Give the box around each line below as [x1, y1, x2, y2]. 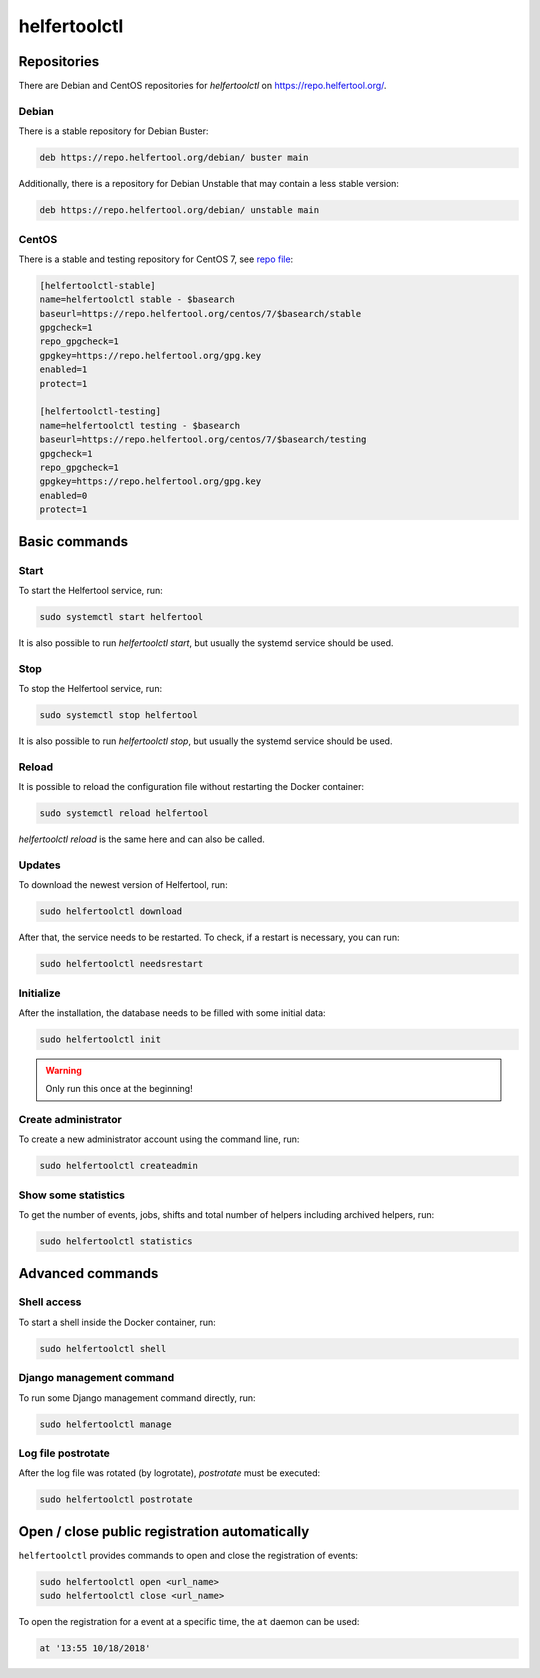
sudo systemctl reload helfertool [39, 808, 209, 819]
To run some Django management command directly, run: [18, 1391, 256, 1404]
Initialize [18, 986, 61, 1000]
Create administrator [18, 1113, 122, 1127]
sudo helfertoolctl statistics [39, 1236, 194, 1247]
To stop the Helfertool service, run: [18, 682, 163, 694]
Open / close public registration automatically [18, 1523, 310, 1540]
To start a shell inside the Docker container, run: [18, 1316, 217, 1328]
